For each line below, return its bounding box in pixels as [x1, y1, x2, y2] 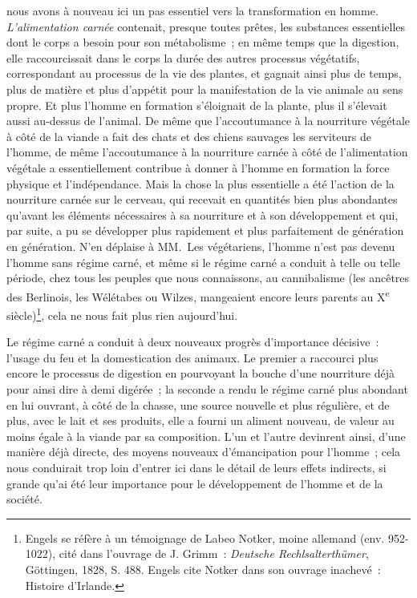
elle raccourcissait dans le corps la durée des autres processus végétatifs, [6, 49, 360, 66]
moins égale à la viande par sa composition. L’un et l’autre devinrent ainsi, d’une [6, 427, 406, 444]
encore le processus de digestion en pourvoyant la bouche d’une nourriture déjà [6, 365, 395, 382]
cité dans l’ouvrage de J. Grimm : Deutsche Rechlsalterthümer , [59, 545, 369, 562]
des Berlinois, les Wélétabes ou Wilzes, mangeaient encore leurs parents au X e [6, 285, 390, 305]
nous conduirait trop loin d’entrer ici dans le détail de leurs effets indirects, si [6, 459, 387, 475]
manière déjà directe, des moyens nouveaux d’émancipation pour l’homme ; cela [6, 443, 401, 460]
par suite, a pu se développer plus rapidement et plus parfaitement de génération [6, 222, 404, 239]
